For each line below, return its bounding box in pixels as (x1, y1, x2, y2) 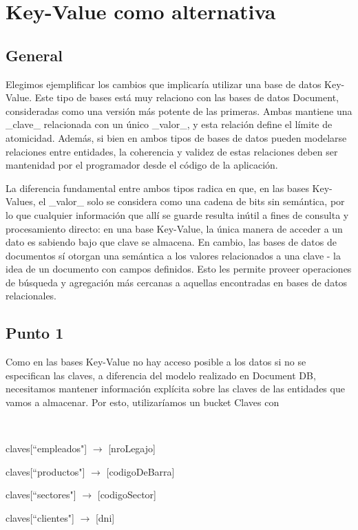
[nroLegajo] (108, 441, 156, 456)
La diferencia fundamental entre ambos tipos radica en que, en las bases (6, 180, 309, 195)
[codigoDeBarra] (106, 464, 175, 478)
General (6, 44, 63, 65)
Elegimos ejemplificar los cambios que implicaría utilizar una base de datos (6, 76, 322, 91)
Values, (6, 194, 36, 209)
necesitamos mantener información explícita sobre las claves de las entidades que (6, 381, 345, 396)
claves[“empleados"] (6, 441, 87, 456)
